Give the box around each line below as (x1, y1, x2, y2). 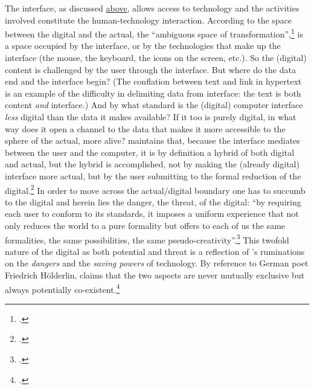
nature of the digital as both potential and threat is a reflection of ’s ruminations (5, 245, 305, 257)
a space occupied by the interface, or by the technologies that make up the (5, 39, 281, 52)
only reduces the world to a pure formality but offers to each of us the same (5, 219, 286, 231)
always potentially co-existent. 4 (5, 281, 120, 295)
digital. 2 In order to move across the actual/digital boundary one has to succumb (5, 182, 306, 196)
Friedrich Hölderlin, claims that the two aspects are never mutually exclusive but (5, 269, 305, 281)
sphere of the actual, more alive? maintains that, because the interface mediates (5, 134, 300, 147)
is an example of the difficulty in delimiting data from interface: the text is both (5, 86, 301, 99)
